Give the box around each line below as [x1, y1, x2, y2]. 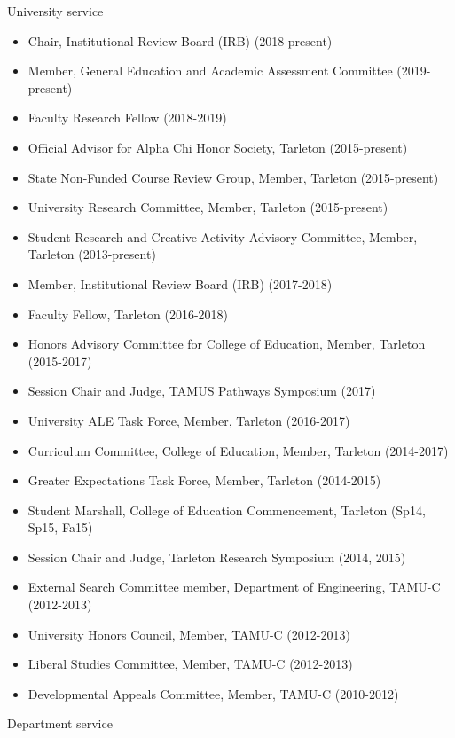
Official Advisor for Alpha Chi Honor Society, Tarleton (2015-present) [27, 137, 408, 156]
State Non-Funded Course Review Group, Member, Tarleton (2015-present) [27, 168, 439, 186]
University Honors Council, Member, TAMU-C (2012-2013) [27, 624, 350, 643]
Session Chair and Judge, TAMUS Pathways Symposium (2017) [27, 381, 376, 400]
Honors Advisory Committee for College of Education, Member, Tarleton [27, 334, 426, 353]
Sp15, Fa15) [27, 518, 93, 537]
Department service [7, 714, 113, 733]
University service [7, 2, 104, 20]
